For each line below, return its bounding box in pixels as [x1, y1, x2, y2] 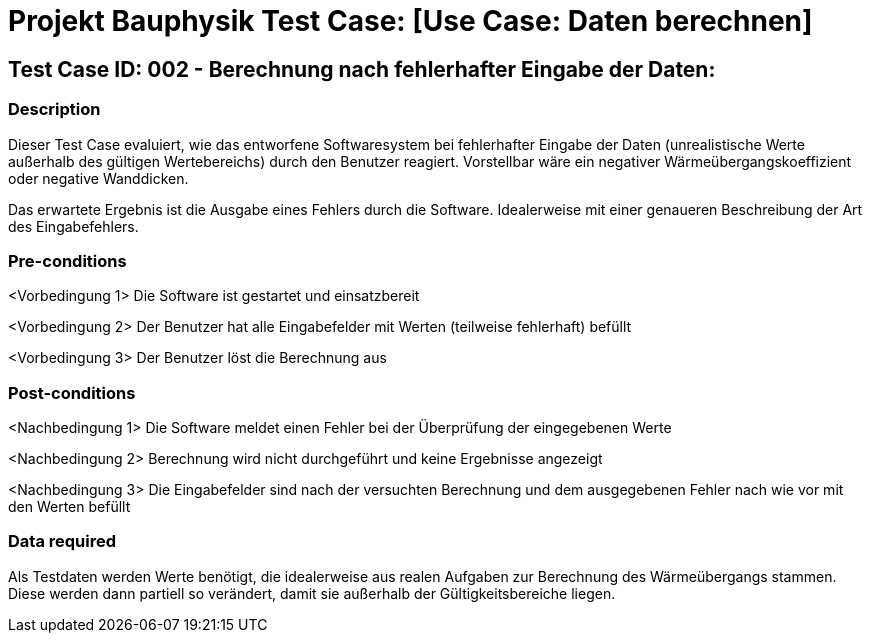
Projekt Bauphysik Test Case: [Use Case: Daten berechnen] [8, 4, 813, 38]
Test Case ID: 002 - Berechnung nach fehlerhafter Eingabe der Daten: [8, 56, 716, 82]
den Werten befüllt [8, 498, 131, 516]
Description [8, 99, 101, 120]
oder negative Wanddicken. [8, 169, 189, 187]
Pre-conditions [8, 250, 127, 271]
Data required [8, 531, 117, 552]
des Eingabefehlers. [8, 217, 139, 235]
